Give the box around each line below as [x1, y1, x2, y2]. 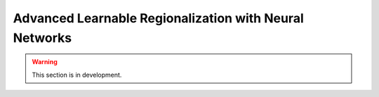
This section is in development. [32, 70, 122, 79]
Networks [13, 30, 72, 45]
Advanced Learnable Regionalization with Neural [13, 10, 305, 26]
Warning [32, 58, 58, 66]
